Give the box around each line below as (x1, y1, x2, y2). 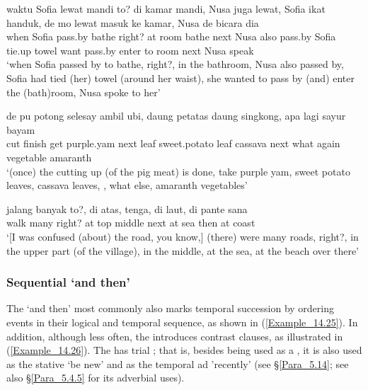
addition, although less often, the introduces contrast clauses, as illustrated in (6, 328, 343, 343)
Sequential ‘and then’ (6, 273, 130, 291)
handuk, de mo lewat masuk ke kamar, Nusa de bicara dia (6, 15, 259, 30)
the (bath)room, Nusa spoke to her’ (6, 84, 161, 99)
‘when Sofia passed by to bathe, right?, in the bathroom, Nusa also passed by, (6, 57, 344, 71)
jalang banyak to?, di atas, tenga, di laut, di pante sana (6, 201, 248, 216)
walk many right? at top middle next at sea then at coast (6, 215, 255, 230)
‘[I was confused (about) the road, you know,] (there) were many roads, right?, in (6, 229, 359, 243)
